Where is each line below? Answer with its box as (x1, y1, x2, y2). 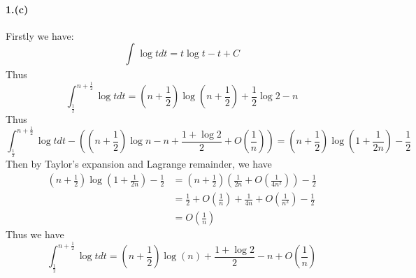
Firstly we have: (6, 28, 74, 43)
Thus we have (6, 227, 64, 242)
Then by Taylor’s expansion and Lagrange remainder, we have (6, 156, 272, 171)
